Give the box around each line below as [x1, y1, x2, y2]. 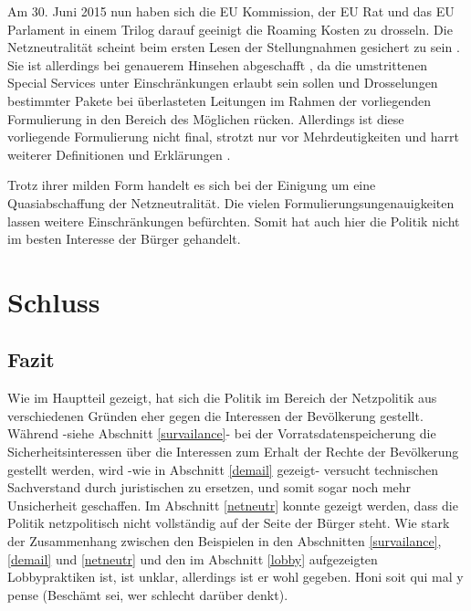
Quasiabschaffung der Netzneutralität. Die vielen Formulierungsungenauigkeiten [7, 193, 455, 212]
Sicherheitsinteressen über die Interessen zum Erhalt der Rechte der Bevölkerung [7, 442, 459, 461]
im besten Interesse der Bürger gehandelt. [7, 229, 241, 248]
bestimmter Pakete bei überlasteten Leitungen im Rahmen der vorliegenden [7, 90, 432, 110]
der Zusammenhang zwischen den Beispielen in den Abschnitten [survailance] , [7, 532, 442, 551]
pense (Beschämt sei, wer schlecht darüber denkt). [7, 585, 288, 604]
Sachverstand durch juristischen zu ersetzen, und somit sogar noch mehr [7, 478, 412, 497]
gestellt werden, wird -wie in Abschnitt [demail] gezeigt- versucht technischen [7, 459, 439, 479]
